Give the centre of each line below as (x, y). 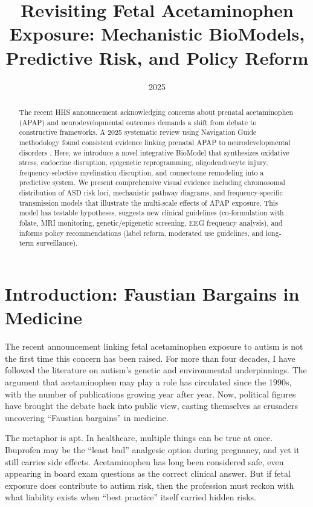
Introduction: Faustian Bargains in (152, 294)
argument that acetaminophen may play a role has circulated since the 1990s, (148, 381)
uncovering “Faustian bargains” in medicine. (87, 417)
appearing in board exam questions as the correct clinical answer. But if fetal (148, 473)
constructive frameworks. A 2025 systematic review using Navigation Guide (138, 132)
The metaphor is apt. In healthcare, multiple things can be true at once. (139, 438)
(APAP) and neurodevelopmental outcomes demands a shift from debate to (138, 122)
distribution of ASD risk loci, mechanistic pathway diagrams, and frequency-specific (151, 193)
